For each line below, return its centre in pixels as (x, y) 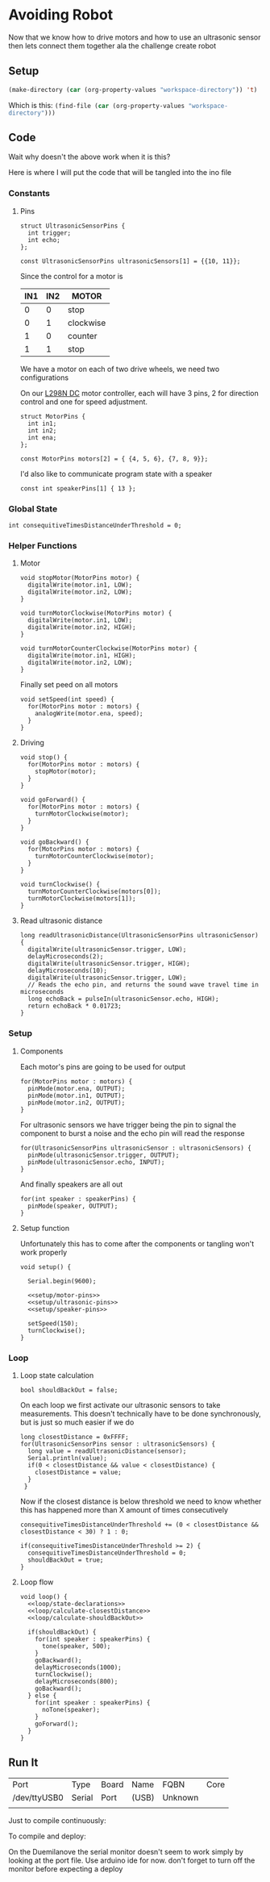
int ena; (42, 437)
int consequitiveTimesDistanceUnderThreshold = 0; (95, 526)
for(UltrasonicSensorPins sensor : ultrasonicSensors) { (118, 1444)
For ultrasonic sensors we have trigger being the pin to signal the (128, 1125)
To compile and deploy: (47, 1836)
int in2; (42, 430)
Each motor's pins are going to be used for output (103, 1066)
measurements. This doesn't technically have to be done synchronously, (141, 1413)
